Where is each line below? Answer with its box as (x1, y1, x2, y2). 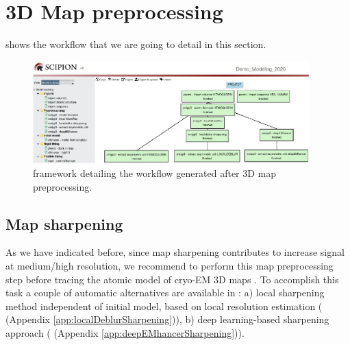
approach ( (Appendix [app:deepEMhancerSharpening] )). (5, 325, 245, 340)
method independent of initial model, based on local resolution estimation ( (5, 298, 323, 313)
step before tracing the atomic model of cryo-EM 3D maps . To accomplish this (5, 272, 339, 286)
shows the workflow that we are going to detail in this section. (5, 37, 266, 51)
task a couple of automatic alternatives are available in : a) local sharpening (5, 285, 325, 300)
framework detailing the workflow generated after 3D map (33, 165, 277, 180)
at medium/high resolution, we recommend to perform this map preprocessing (5, 258, 334, 272)
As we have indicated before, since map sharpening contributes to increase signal (5, 245, 345, 259)
